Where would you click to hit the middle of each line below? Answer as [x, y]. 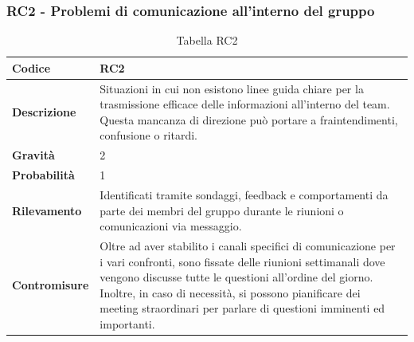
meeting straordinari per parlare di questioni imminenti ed [242, 308]
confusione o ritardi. [149, 135]
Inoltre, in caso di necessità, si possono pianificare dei [230, 292]
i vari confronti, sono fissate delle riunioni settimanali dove [242, 261]
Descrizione [44, 112]
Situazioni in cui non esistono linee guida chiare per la [232, 88]
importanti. [127, 323]
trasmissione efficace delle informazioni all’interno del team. [245, 104]
